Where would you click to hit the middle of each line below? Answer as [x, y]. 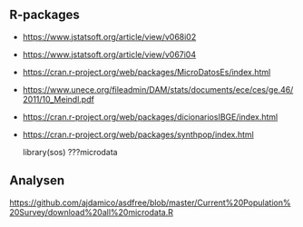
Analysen [37, 181]
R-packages [44, 15]
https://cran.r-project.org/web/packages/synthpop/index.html [138, 134]
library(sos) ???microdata [70, 152]
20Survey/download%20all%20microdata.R [92, 212]
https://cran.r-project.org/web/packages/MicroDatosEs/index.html [147, 72]
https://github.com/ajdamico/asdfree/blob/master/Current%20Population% [150, 202]
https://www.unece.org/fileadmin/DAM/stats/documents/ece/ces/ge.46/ [158, 89]
